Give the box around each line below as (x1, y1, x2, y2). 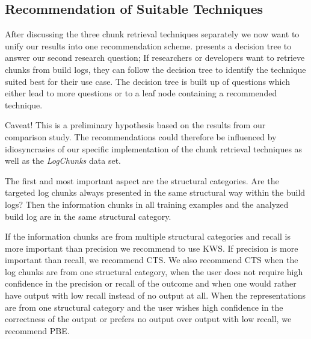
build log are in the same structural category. (5, 210, 171, 222)
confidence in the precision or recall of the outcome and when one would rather (5, 277, 297, 290)
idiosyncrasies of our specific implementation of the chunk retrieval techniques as (5, 142, 303, 155)
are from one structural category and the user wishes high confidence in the (5, 300, 283, 313)
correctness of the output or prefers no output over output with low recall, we (5, 313, 292, 325)
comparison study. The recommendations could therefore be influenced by (5, 130, 277, 143)
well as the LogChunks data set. (5, 154, 121, 167)
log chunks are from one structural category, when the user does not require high (5, 265, 303, 278)
